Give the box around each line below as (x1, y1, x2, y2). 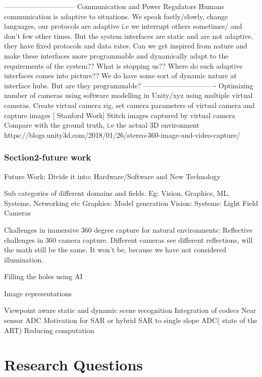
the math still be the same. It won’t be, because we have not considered (4, 244, 227, 255)
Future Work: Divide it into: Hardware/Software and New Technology (4, 171, 221, 181)
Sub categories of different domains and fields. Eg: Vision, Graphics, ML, (4, 188, 230, 198)
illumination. (4, 254, 43, 264)
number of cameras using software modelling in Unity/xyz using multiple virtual (4, 90, 253, 100)
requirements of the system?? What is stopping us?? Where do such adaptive (4, 60, 243, 71)
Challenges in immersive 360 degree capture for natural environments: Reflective (4, 224, 253, 235)
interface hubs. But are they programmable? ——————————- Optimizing (4, 80, 253, 90)
